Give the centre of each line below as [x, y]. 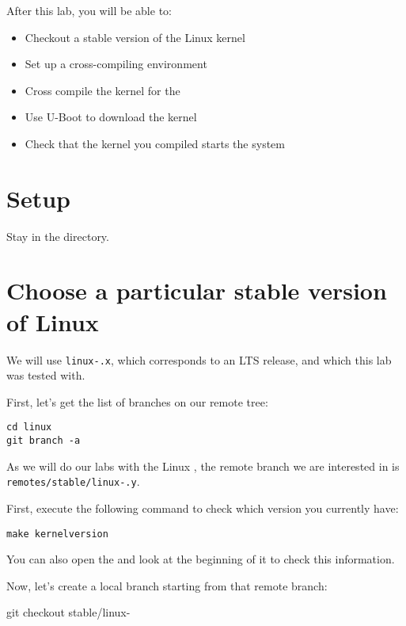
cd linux [29, 428]
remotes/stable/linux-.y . [73, 481]
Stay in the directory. [58, 236]
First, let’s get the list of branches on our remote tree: [137, 401]
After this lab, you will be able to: [89, 10]
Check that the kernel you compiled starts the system [155, 143]
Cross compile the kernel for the [102, 90]
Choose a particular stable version [197, 290]
